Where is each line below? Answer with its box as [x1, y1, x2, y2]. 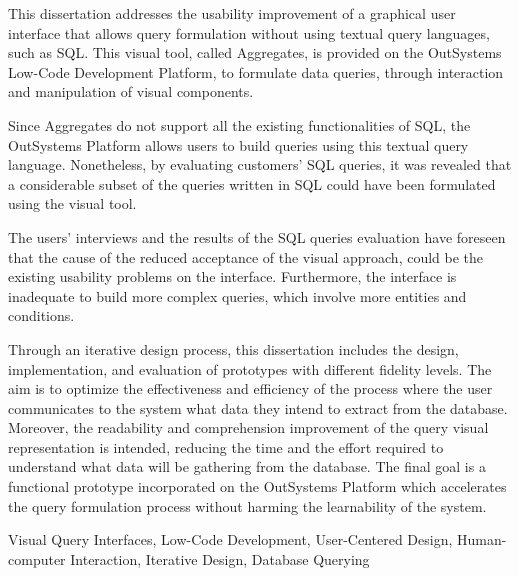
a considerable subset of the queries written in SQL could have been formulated [8, 173, 496, 194]
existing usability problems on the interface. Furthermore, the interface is [8, 266, 457, 287]
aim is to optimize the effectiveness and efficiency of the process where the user [8, 378, 493, 399]
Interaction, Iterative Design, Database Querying [70, 548, 370, 569]
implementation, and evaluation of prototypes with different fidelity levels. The [8, 358, 492, 379]
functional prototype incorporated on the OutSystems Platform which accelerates [8, 476, 507, 497]
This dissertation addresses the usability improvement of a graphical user [8, 3, 456, 23]
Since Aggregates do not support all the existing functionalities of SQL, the [8, 114, 471, 135]
